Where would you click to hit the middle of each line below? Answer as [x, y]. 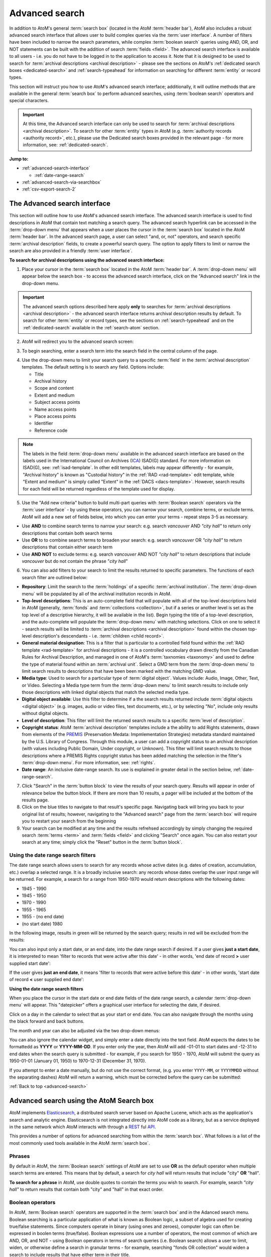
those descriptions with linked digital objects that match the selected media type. [106, 692]
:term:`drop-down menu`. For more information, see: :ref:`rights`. [89, 762]
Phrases [20, 1156]
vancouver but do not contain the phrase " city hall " [75, 561]
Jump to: [19, 159]
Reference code [51, 430]
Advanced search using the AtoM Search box [82, 1101]
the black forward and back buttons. [47, 1021]
